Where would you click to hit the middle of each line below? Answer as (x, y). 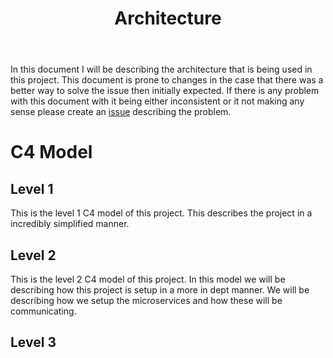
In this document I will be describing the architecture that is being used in (161, 69)
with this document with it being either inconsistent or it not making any (157, 101)
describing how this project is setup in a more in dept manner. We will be (160, 290)
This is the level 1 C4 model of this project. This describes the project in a (161, 213)
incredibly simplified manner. (70, 224)
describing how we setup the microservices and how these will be (146, 300)
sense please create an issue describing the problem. (121, 112)
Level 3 (33, 342)
